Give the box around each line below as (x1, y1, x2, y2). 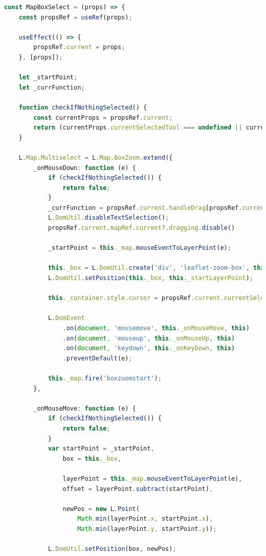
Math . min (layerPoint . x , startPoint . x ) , (77, 515, 213, 523)
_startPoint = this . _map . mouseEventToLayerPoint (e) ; (48, 244, 231, 252)
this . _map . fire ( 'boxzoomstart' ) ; (48, 374, 162, 382)
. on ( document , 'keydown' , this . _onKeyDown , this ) (62, 345, 235, 352)
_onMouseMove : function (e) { (33, 404, 136, 412)
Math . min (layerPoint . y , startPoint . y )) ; (77, 525, 217, 532)
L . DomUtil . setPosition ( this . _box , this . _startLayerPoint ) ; (48, 274, 253, 282)
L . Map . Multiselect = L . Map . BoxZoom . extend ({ (18, 154, 173, 161)
